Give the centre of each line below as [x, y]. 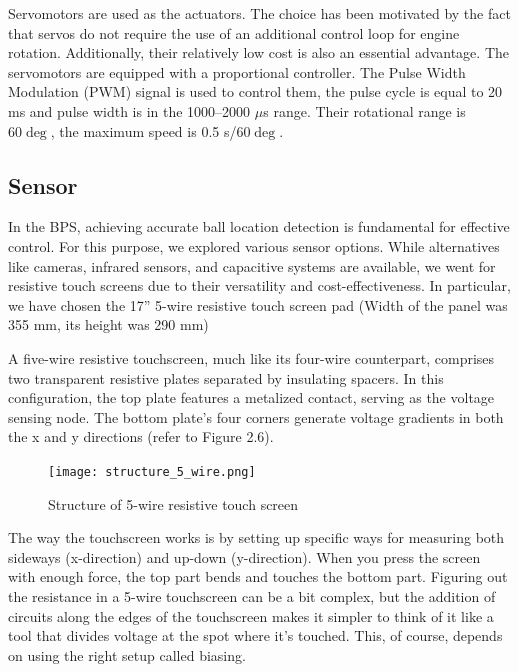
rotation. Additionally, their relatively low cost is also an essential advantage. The [259, 52]
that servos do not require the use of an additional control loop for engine [234, 32]
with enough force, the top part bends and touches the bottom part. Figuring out [258, 576]
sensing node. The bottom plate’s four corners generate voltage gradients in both [256, 416]
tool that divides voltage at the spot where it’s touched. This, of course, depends [255, 635]
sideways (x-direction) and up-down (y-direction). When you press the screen [244, 556]
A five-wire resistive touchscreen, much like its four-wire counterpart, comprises [251, 357]
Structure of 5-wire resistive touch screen [173, 503]
